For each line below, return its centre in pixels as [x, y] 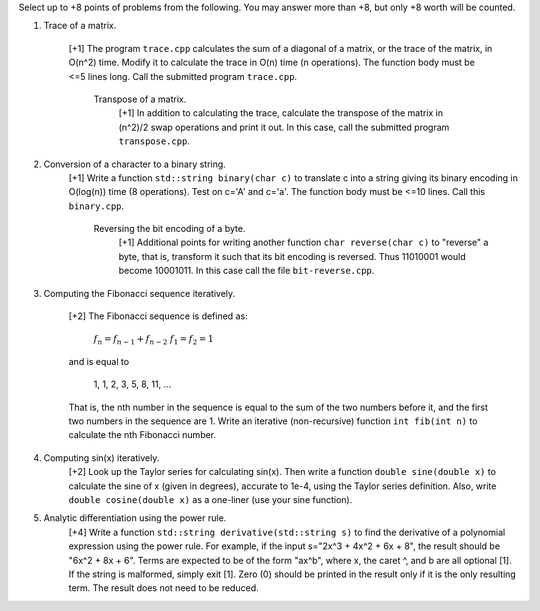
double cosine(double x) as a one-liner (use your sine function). [210, 499]
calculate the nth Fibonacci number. [142, 435]
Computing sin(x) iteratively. [101, 457]
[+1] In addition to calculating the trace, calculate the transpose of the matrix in [281, 113]
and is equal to [99, 361]
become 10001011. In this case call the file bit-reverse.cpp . [246, 271]
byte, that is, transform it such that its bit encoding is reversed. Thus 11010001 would [292, 256]
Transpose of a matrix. [140, 99]
